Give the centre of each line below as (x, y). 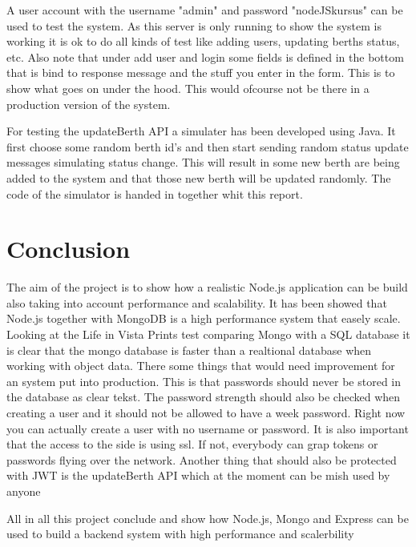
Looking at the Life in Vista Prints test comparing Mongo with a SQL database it (208, 334)
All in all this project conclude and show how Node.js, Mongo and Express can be (208, 518)
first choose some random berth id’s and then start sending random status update (208, 146)
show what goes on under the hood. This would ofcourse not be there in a (188, 88)
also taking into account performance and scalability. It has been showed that (197, 302)
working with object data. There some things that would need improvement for (201, 366)
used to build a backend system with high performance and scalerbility (180, 534)
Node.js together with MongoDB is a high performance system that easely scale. (204, 318)
